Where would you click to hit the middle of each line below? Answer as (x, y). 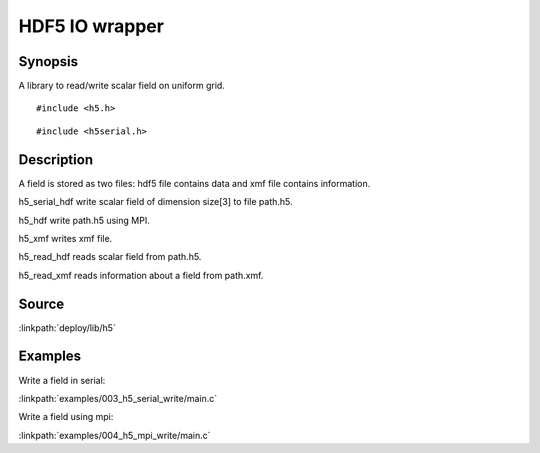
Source (41, 303)
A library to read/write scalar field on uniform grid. (121, 86)
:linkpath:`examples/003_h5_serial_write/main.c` (118, 398)
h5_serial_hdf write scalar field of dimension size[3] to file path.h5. (156, 202)
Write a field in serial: (62, 380)
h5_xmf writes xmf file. (65, 238)
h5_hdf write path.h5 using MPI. (84, 220)
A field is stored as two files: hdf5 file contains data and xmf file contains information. (194, 183)
